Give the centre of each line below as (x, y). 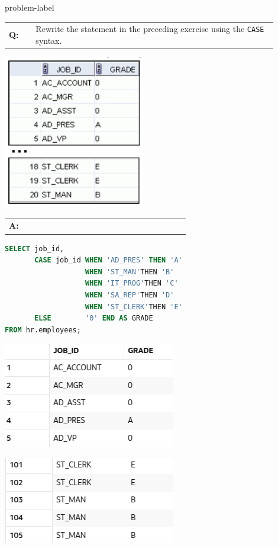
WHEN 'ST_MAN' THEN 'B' (130, 272)
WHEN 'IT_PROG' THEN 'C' (132, 283)
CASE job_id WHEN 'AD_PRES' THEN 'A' (109, 260)
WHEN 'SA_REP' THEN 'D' (130, 295)
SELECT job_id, (35, 249)
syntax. (49, 40)
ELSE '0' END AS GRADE (94, 318)
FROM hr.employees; (43, 330)
